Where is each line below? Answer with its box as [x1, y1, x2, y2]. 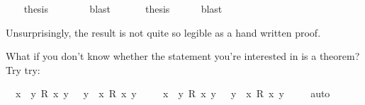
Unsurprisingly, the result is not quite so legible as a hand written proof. [6, 25, 321, 39]
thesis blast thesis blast [23, 1, 223, 16]
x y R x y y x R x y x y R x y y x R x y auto [15, 86, 330, 101]
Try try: [6, 62, 40, 77]
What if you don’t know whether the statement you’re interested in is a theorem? [6, 49, 360, 63]
